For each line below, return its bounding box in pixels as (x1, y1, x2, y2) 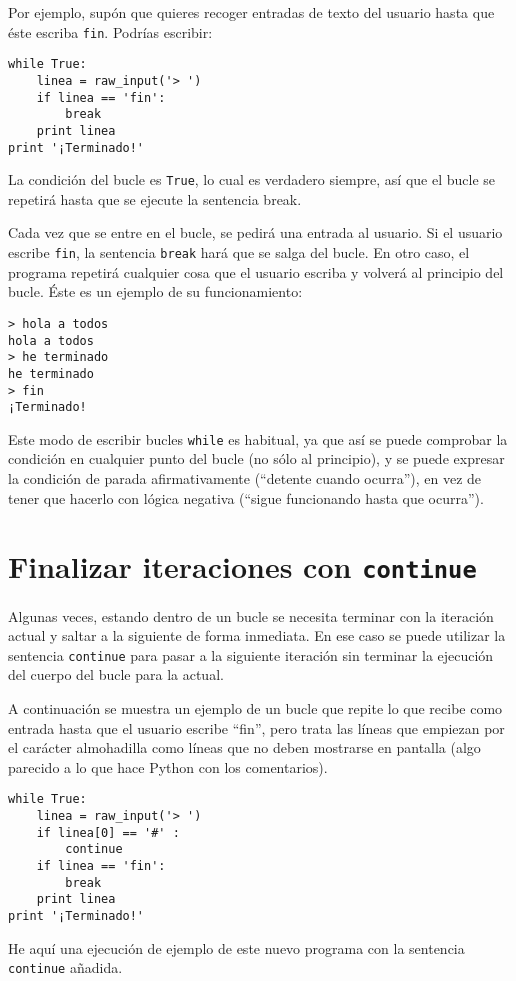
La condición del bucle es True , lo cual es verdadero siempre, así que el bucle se (8, 169, 495, 190)
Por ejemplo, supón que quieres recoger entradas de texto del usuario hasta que (8, 2, 495, 22)
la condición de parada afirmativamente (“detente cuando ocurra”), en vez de (8, 468, 482, 489)
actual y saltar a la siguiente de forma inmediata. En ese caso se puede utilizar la (8, 625, 506, 646)
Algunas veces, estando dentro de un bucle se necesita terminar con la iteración (8, 605, 494, 626)
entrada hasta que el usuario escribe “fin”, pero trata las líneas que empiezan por (8, 717, 505, 738)
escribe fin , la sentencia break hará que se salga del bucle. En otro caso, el (8, 242, 470, 263)
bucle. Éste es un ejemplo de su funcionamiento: (8, 281, 303, 302)
